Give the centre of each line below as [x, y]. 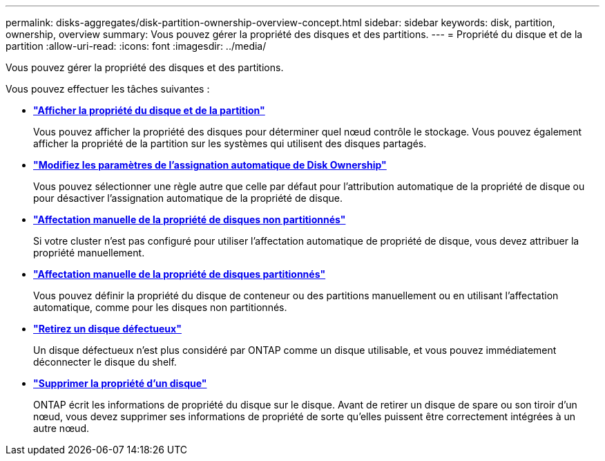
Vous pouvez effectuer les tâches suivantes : [108, 89]
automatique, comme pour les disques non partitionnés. [160, 307]
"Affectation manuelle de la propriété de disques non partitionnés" [190, 219]
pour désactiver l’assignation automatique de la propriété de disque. [188, 198]
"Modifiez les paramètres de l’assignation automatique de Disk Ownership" [210, 165]
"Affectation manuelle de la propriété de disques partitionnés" [180, 274]
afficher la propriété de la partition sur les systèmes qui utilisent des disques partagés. [230, 143]
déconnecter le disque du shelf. [105, 362]
